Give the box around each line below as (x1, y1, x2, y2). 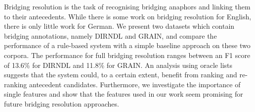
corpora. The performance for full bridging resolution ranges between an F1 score (4, 50, 251, 60)
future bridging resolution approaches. (4, 98, 119, 109)
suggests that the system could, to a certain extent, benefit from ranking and (4, 69, 237, 80)
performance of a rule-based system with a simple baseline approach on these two (4, 40, 251, 51)
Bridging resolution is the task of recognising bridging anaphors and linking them (4, 1, 251, 11)
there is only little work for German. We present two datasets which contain (4, 21, 235, 31)
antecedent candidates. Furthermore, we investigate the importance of (29, 79, 241, 89)
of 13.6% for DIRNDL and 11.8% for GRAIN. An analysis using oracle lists (4, 59, 233, 70)
